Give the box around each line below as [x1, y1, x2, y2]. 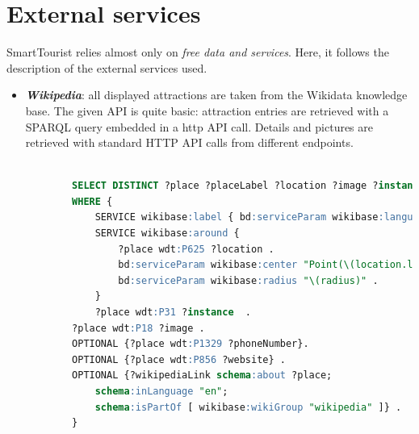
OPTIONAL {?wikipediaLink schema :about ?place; [72, 369, 333, 382]
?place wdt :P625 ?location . [118, 243, 274, 255]
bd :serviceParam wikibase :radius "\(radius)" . [118, 274, 379, 286]
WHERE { [72, 195, 113, 207]
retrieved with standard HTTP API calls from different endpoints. [25, 134, 354, 151]
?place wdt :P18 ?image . [72, 322, 205, 334]
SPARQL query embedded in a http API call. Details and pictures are [25, 118, 374, 135]
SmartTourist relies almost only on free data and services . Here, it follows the [6, 44, 389, 61]
